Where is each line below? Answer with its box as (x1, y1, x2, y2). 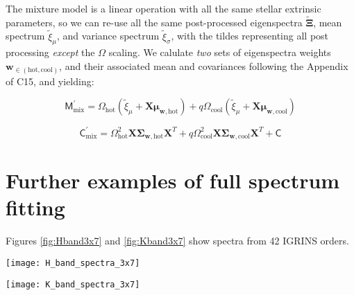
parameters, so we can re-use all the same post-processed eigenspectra (6, 15, 303, 29)
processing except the (6, 45, 95, 60)
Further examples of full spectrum (6, 166, 340, 195)
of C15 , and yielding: (6, 73, 94, 88)
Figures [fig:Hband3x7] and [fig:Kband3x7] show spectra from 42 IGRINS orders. (6, 233, 349, 248)
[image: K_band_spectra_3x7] (6, 279, 140, 289)
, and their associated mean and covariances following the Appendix (59, 59, 348, 73)
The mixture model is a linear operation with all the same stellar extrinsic (6, 1, 321, 15)
